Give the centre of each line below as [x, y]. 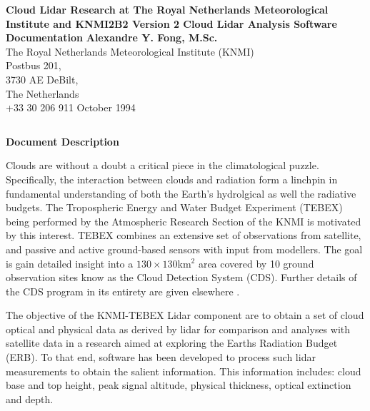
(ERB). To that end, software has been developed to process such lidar [161, 357]
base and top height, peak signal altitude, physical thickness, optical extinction [179, 385]
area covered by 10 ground [256, 263]
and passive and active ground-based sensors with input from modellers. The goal [184, 249]
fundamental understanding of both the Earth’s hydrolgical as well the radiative [181, 193]
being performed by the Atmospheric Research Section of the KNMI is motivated [184, 221]
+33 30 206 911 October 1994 [71, 107]
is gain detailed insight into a [70, 263]
